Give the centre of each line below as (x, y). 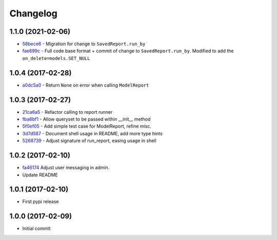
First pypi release (41, 202)
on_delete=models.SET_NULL (56, 58)
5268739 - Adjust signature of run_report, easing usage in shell (89, 141)
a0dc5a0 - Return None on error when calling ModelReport (86, 85)
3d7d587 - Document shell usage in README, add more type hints (92, 133)
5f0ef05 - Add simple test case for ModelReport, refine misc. (87, 126)
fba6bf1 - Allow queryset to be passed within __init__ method (86, 119)
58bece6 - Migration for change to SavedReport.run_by (84, 44)
